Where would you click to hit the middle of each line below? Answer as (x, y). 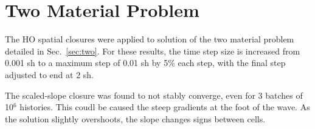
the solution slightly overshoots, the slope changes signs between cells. (135, 118)
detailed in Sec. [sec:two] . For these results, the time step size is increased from (153, 51)
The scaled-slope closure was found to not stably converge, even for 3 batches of (154, 95)
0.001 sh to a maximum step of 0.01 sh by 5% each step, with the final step (145, 63)
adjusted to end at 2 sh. (49, 74)
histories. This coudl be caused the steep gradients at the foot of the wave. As (165, 107)
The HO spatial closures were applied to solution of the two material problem (150, 39)
